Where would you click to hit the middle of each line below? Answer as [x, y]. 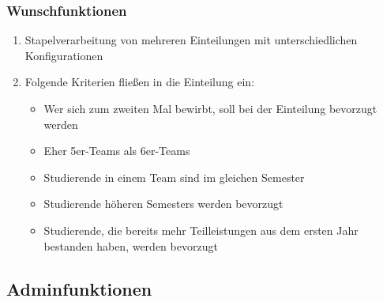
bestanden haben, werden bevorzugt [131, 245]
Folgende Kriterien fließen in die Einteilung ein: [140, 82]
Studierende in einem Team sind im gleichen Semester [174, 177]
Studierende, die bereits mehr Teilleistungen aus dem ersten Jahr [201, 230]
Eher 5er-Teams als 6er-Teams [117, 151]
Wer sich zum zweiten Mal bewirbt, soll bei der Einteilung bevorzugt [210, 108]
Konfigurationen [64, 55]
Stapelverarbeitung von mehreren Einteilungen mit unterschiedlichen [191, 40]
